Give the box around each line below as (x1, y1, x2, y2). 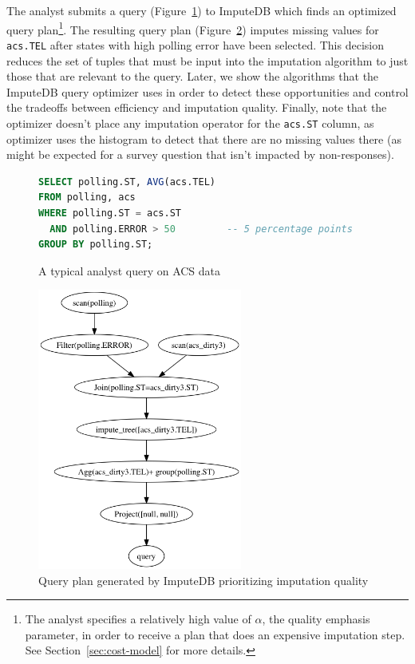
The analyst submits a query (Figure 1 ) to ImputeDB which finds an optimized (6, 2, 397, 18)
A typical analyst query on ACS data (38, 262, 221, 279)
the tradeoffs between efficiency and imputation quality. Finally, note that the (6, 99, 387, 116)
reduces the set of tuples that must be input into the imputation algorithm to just (6, 52, 409, 69)
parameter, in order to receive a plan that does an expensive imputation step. (25, 626, 405, 642)
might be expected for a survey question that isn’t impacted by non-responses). (6, 146, 394, 163)
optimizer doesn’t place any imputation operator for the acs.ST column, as (6, 114, 374, 131)
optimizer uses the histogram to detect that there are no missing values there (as (6, 130, 401, 147)
